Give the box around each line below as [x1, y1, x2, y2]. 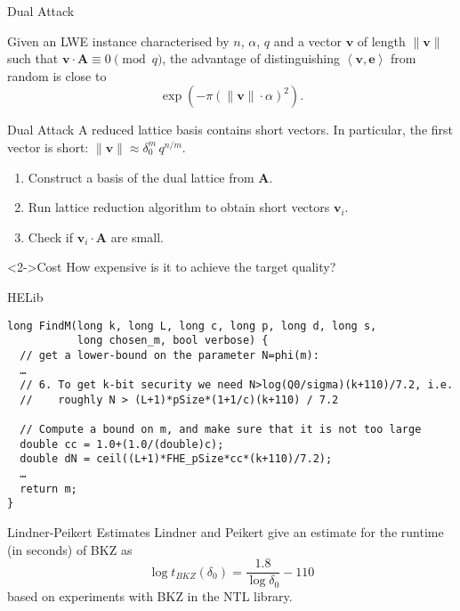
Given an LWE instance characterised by [7, 31, 230, 50]
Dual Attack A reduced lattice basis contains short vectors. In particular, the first [7, 120, 454, 139]
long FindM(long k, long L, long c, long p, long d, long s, [7, 319, 377, 332]
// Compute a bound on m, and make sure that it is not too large [20, 423, 422, 436]
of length [357, 31, 406, 50]
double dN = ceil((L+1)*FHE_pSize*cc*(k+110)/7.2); [20, 452, 333, 466]
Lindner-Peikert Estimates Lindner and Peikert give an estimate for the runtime [7, 523, 444, 542]
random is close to [7, 66, 107, 85]
